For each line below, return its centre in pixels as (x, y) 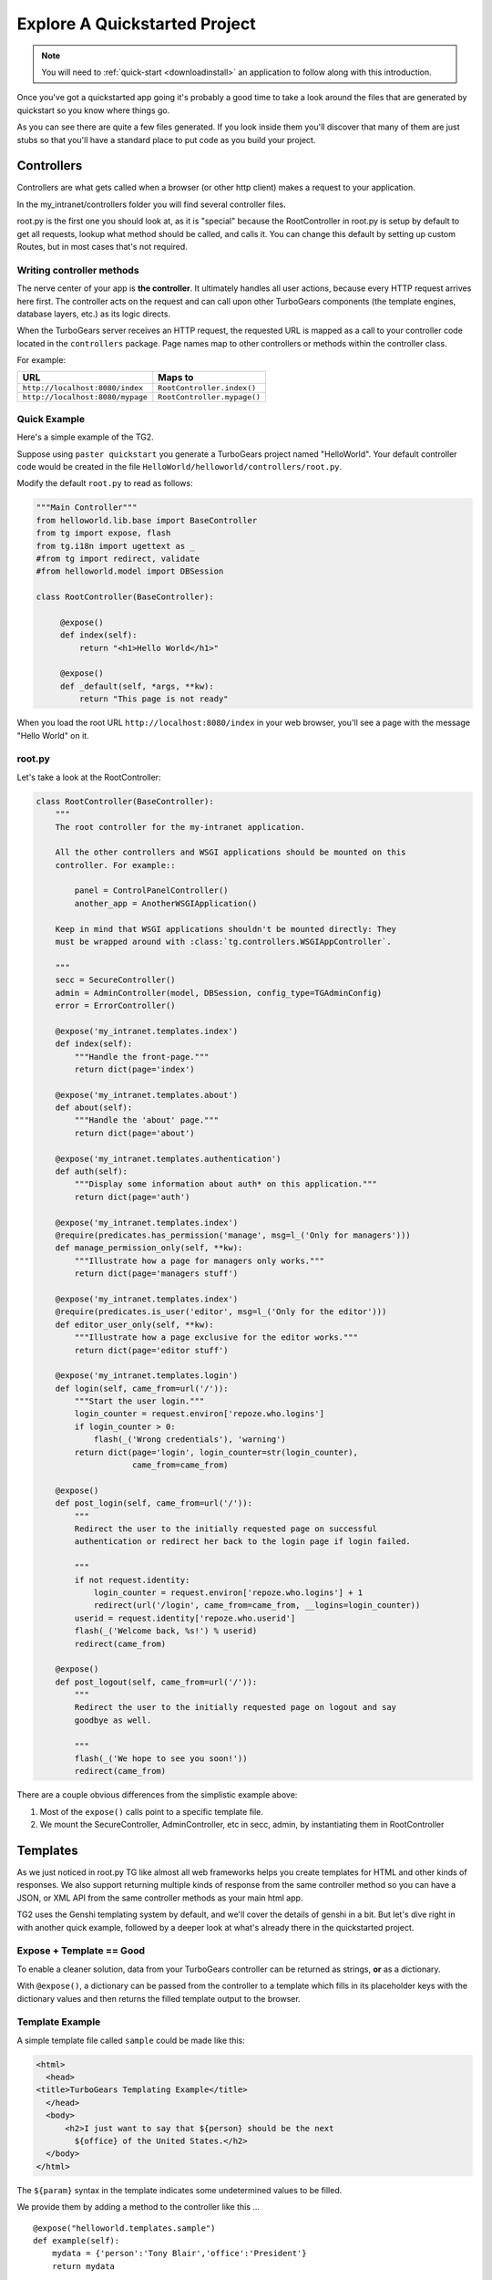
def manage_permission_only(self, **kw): (149, 1248)
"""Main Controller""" (87, 508)
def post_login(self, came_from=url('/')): (154, 1503)
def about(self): (94, 1108)
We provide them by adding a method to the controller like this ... (138, 2207)
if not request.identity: (132, 1580)
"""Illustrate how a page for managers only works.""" (200, 1260)
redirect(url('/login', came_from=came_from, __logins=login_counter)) (257, 1606)
